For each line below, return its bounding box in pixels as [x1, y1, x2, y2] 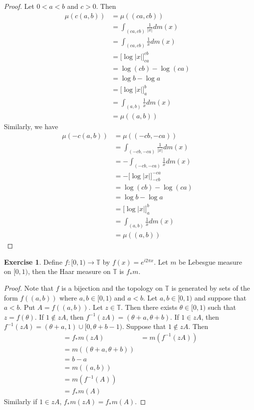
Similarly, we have [4, 121, 58, 131]
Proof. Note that [4, 282, 54, 293]
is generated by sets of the [171, 282, 250, 293]
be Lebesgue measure [178, 256, 242, 267]
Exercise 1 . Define [4, 256, 63, 267]
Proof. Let [4, 1, 34, 11]
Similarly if [4, 396, 37, 407]
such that [207, 302, 236, 312]
